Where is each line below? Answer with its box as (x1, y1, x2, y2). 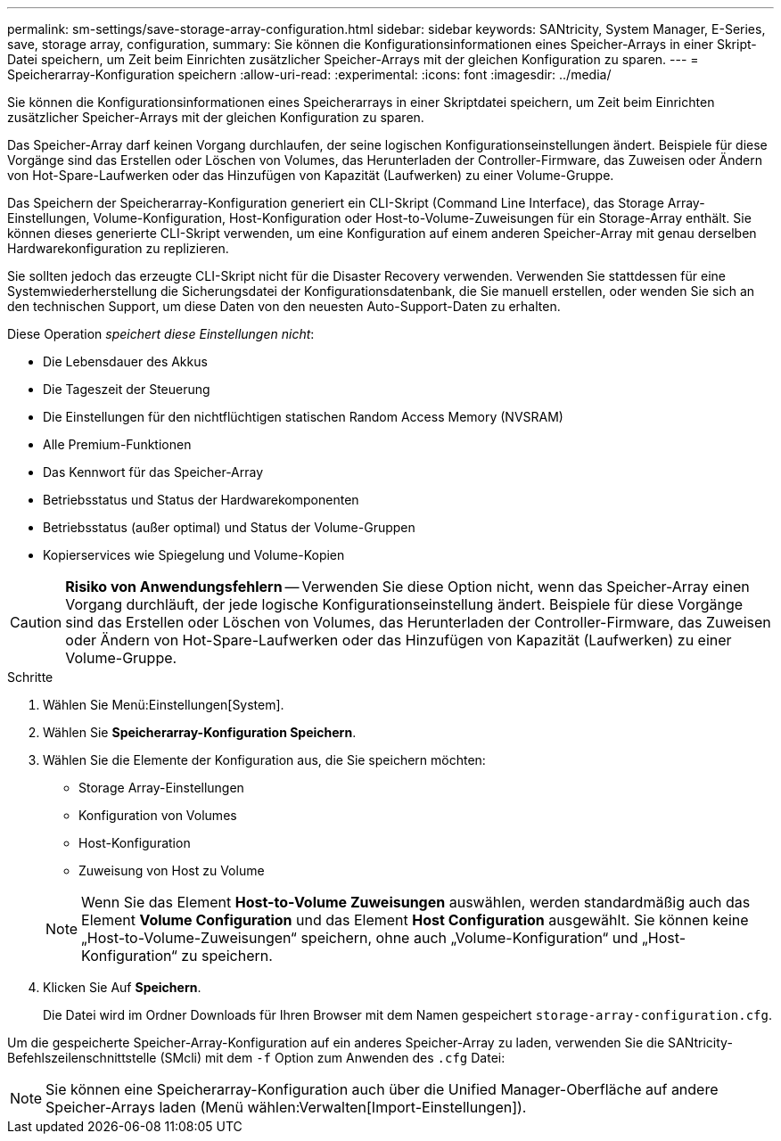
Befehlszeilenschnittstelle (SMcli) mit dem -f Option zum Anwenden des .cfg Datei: (7, 1050, 506, 1065)
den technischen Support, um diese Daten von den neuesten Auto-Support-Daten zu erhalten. (7, 299, 561, 314)
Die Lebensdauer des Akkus (43, 354, 208, 369)
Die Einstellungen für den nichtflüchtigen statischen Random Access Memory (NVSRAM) (43, 409, 563, 424)
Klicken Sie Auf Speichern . (43, 980, 201, 995)
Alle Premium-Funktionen (43, 437, 192, 452)
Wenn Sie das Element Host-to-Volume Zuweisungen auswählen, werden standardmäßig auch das (81, 893, 751, 911)
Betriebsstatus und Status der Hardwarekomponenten (43, 492, 359, 507)
